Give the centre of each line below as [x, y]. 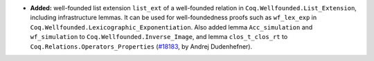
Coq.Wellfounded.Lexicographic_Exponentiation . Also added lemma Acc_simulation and [171, 27]
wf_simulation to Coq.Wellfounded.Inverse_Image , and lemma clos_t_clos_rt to [159, 37]
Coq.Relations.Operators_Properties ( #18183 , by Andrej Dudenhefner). [141, 46]
